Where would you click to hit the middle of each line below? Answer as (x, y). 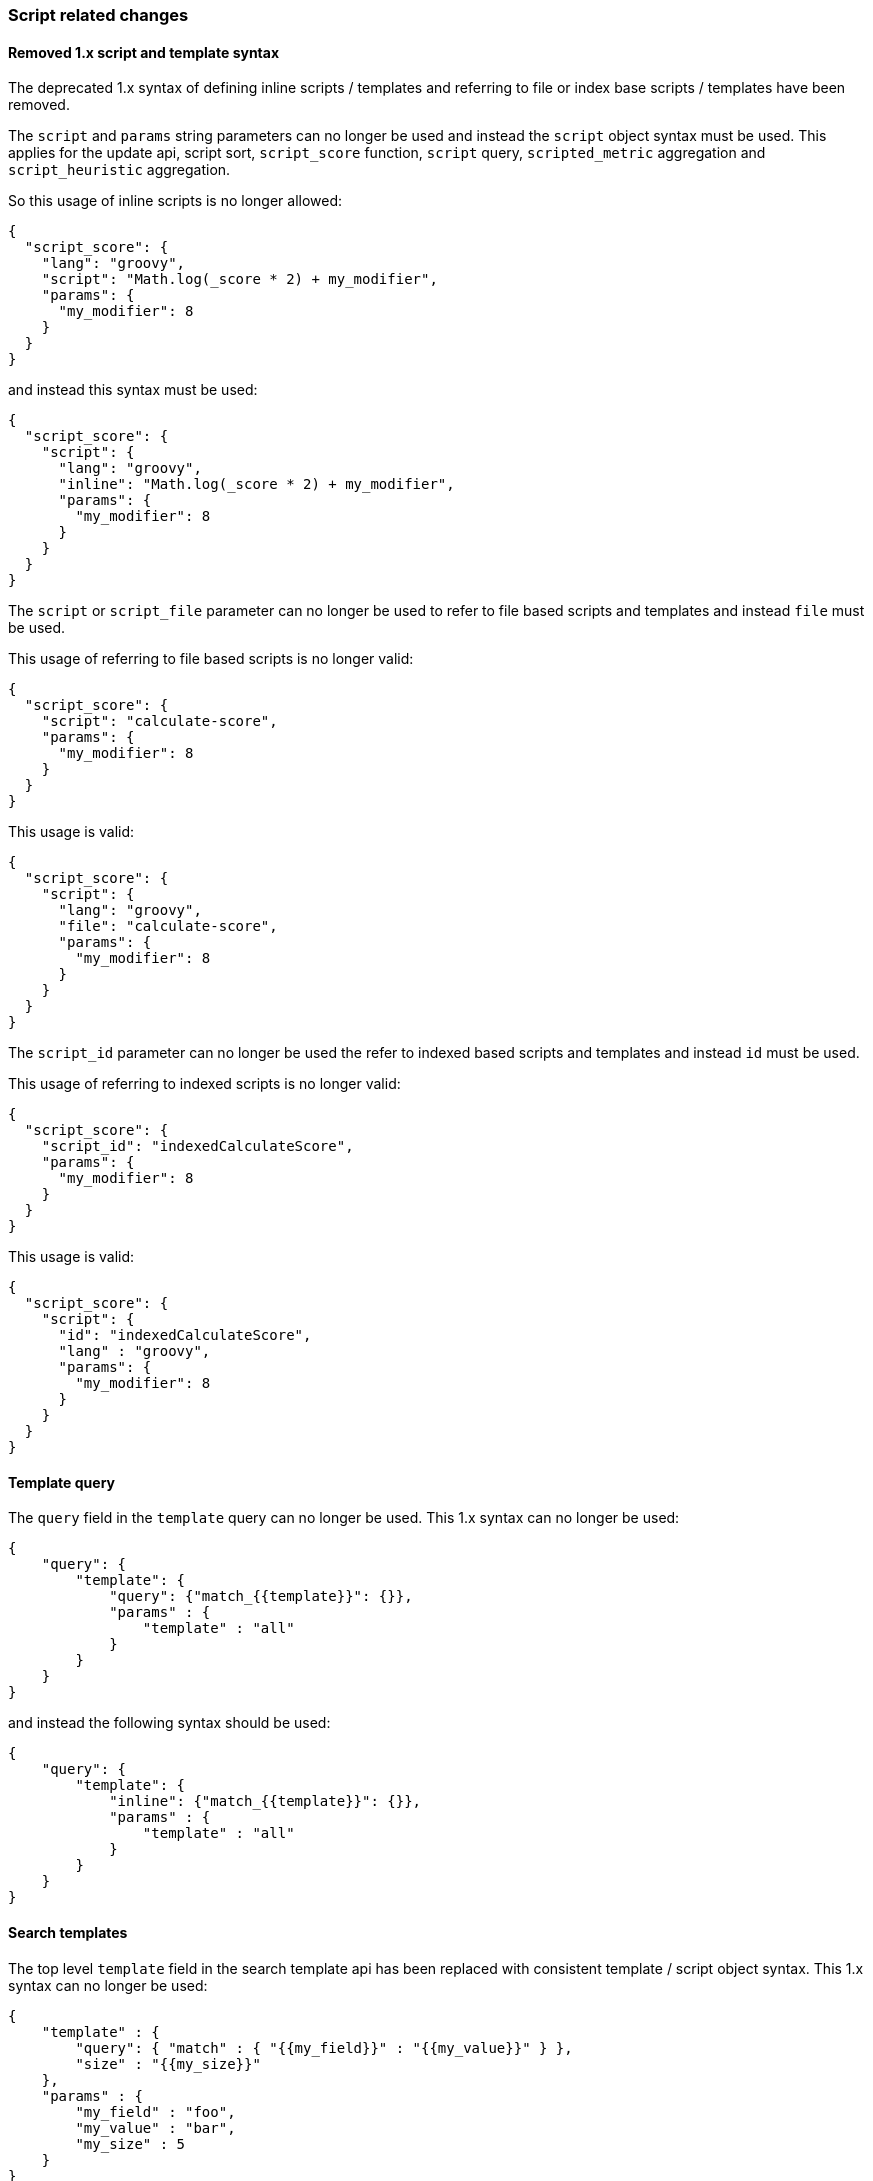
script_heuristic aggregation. (119, 170)
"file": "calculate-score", (168, 926)
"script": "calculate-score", (159, 721)
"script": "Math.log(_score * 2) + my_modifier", (239, 279)
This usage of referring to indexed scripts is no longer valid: (204, 1084)
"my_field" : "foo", (155, 2111)
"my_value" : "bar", (155, 2127)
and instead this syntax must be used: (133, 390)
